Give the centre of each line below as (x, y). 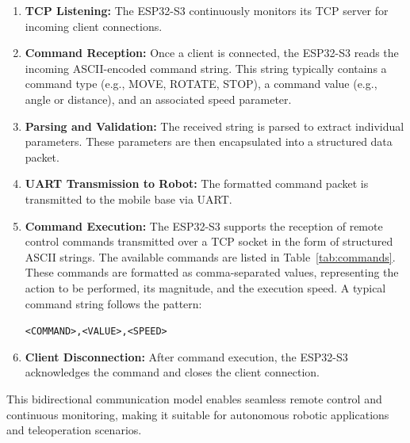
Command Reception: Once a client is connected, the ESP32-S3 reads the (212, 53)
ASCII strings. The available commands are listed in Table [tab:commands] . (210, 256)
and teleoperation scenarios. (74, 430)
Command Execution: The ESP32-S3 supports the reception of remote (204, 225)
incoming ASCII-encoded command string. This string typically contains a (206, 68)
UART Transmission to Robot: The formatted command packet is (197, 183)
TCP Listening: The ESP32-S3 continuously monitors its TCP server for (207, 10)
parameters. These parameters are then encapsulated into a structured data (209, 141)
